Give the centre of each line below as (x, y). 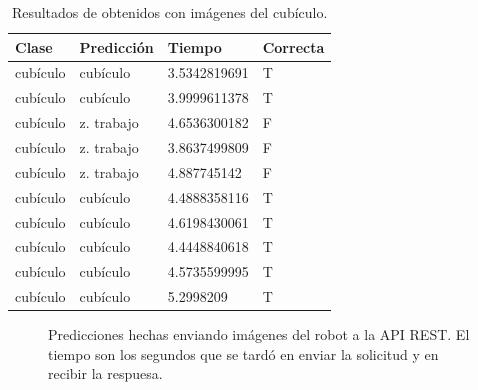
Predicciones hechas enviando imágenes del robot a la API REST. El (259, 334)
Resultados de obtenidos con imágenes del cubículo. (169, 12)
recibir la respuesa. (105, 373)
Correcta (293, 46)
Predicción (116, 46)
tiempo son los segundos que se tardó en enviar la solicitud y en (243, 353)
